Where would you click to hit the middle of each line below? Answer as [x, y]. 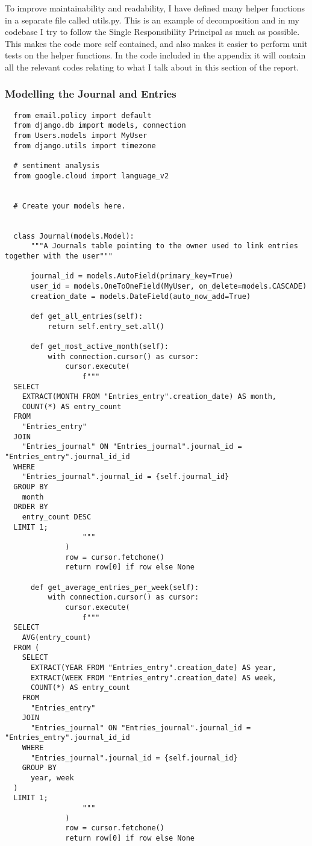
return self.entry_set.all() [106, 326]
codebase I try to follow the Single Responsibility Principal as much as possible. [152, 32]
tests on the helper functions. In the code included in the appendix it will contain [155, 55]
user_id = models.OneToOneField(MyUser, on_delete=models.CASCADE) [169, 286]
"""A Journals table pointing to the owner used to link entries [164, 246]
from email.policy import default [83, 115]
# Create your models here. [70, 206]
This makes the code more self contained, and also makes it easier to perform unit [156, 43]
